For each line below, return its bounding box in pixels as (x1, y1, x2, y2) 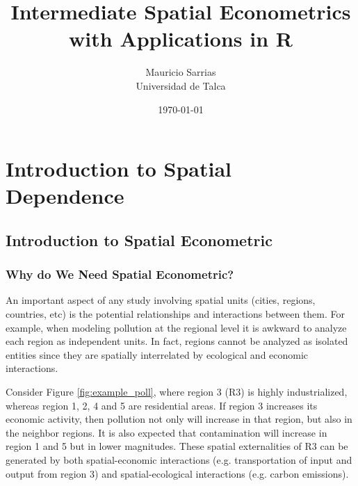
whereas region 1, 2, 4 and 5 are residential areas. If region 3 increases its (6, 398, 318, 412)
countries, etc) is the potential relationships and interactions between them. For (6, 307, 345, 321)
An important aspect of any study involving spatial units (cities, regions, (6, 293, 316, 307)
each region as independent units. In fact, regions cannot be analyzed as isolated (6, 334, 348, 348)
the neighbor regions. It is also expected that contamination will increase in (6, 425, 327, 439)
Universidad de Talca (136, 78, 226, 92)
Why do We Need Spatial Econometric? (6, 266, 234, 283)
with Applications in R (69, 24, 293, 53)
